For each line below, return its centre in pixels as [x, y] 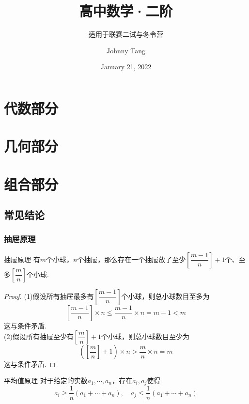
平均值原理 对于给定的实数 [46, 381]
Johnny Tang [126, 50]
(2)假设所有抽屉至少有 [39, 336]
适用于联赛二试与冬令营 [126, 34]
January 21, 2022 [126, 67]
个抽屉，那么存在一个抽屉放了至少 [132, 259]
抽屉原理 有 [22, 259]
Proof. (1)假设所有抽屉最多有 [49, 296]
